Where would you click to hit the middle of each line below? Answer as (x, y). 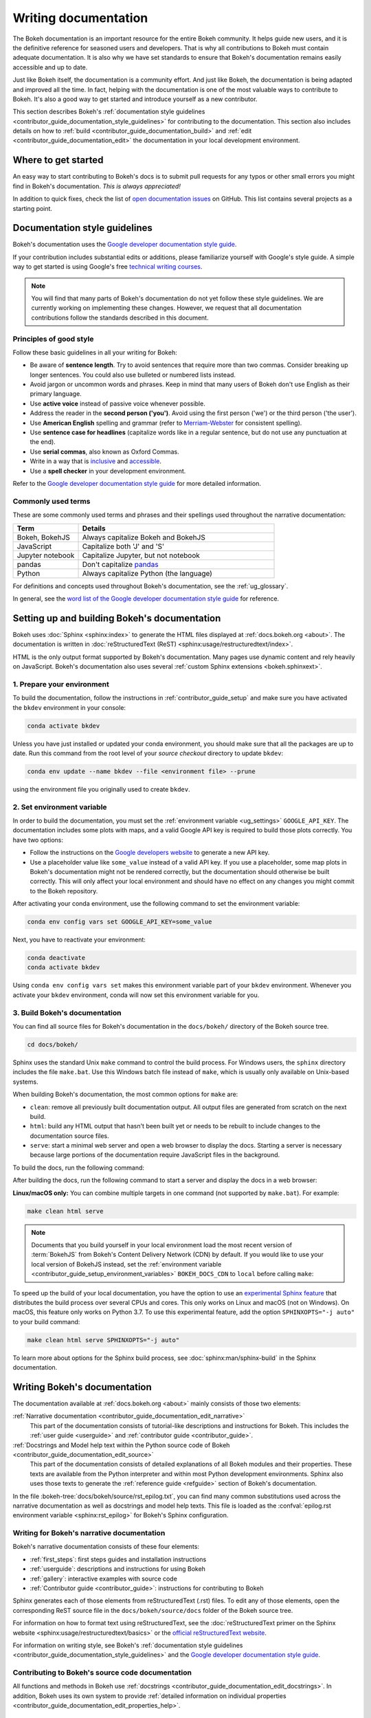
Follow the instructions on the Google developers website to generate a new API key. (150, 853)
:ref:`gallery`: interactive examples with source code (104, 1578)
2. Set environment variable (60, 807)
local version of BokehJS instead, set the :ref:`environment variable (126, 1264)
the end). (43, 442)
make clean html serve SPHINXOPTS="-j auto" (103, 1340)
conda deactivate (56, 958)
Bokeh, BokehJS (43, 537)
